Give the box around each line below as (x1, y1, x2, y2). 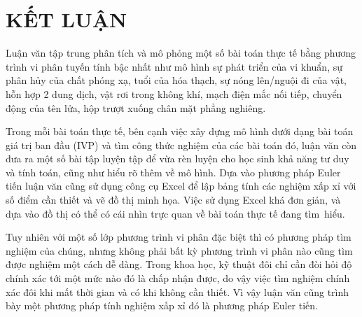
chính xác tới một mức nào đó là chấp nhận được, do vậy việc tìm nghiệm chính (6, 271, 350, 286)
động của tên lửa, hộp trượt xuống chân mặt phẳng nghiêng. (6, 100, 266, 115)
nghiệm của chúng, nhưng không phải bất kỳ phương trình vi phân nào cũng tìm (6, 243, 353, 258)
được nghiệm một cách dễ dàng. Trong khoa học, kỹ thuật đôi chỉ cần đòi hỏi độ (6, 257, 352, 272)
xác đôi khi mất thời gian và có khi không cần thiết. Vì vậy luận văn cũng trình (6, 284, 349, 299)
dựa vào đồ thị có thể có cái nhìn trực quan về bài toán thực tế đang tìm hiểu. (6, 206, 345, 220)
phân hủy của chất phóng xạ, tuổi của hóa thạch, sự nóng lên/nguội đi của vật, (6, 73, 347, 87)
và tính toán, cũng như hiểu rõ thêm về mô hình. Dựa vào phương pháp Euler (6, 164, 341, 179)
